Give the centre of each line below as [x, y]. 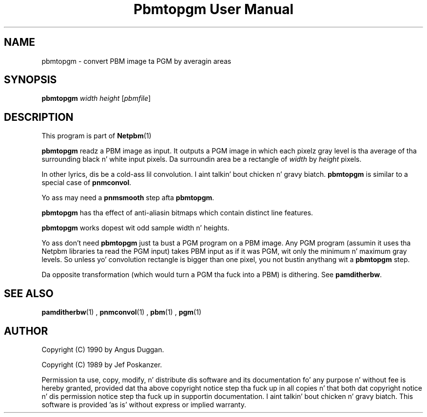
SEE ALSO [29, 293]
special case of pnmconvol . [87, 183]
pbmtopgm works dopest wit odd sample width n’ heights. [136, 228]
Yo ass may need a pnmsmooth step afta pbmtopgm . [128, 198]
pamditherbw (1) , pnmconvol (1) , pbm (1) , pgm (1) [121, 312]
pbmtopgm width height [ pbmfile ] [96, 98]
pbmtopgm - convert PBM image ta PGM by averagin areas [136, 61]
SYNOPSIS [30, 80]
